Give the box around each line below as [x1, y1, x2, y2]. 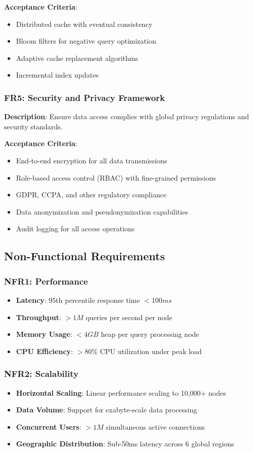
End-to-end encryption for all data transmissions [16, 155, 167, 165]
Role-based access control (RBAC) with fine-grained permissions [16, 172, 216, 183]
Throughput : [16, 311, 61, 322]
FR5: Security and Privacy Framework [4, 91, 165, 103]
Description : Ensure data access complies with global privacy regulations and [4, 111, 249, 122]
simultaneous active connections [105, 421, 205, 432]
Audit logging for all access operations [16, 223, 135, 234]
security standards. [4, 121, 63, 131]
